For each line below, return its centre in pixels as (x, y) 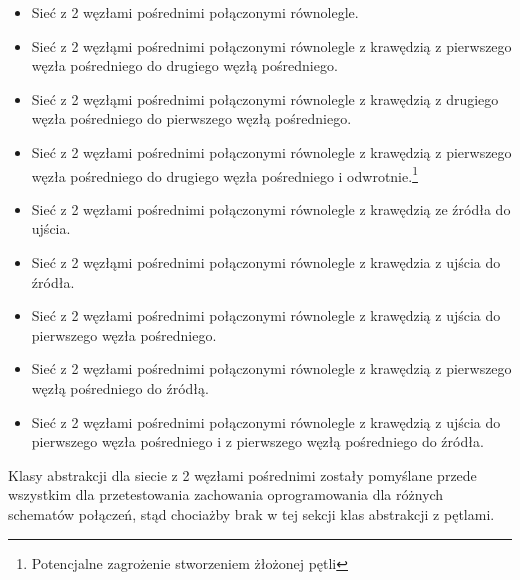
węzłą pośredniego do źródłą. (120, 387)
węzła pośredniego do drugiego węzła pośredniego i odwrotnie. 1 (224, 174)
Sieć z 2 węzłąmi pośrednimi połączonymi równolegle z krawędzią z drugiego (265, 98)
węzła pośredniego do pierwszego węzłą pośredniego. (191, 118)
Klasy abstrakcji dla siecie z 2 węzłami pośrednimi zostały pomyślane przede (242, 474)
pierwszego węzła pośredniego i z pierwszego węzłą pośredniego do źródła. (257, 441)
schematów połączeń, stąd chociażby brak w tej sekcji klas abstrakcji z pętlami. (251, 513)
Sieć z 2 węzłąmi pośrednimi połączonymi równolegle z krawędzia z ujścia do (266, 262)
